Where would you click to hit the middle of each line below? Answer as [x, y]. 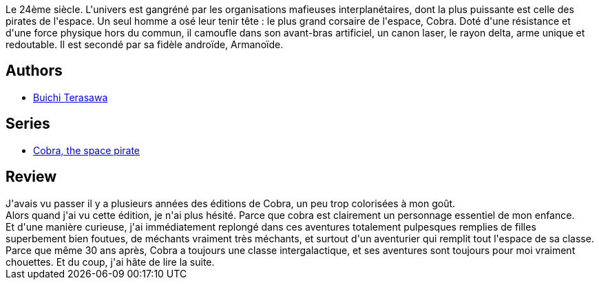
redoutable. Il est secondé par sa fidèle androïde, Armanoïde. [145, 44]
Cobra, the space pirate [87, 150]
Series [28, 124]
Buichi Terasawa [71, 97]
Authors [34, 71]
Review [31, 177]
